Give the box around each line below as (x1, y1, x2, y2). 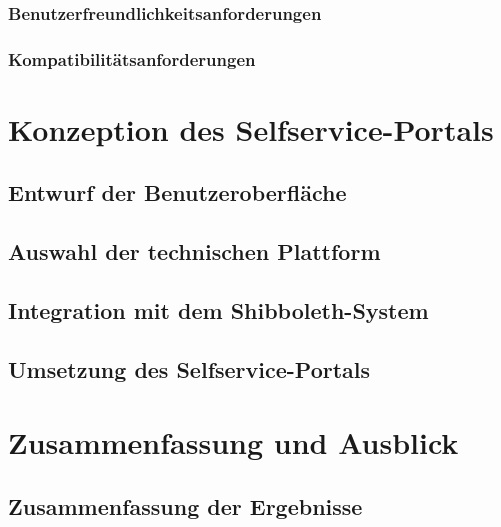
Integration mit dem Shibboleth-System (8, 295, 429, 326)
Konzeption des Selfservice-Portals (8, 108, 494, 149)
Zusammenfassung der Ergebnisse (8, 490, 363, 521)
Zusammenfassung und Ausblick (8, 422, 459, 463)
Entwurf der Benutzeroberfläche (8, 177, 347, 208)
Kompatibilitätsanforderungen (8, 46, 256, 71)
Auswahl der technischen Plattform (8, 236, 381, 267)
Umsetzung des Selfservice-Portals (8, 353, 371, 384)
